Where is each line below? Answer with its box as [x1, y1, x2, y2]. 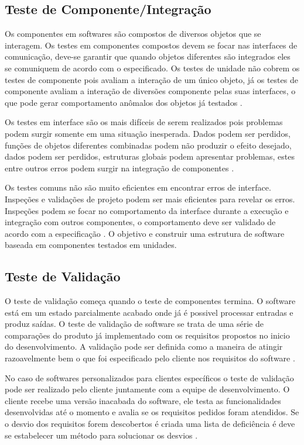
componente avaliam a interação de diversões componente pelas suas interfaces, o [5, 85, 296, 97]
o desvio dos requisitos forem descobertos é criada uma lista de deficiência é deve [5, 418, 295, 430]
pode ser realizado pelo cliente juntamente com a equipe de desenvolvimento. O [5, 383, 290, 395]
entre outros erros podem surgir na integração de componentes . [5, 161, 234, 174]
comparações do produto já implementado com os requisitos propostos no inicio [5, 329, 290, 341]
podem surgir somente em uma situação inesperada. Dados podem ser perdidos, [5, 127, 291, 139]
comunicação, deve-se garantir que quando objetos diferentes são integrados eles [5, 50, 291, 63]
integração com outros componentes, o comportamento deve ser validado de [5, 216, 276, 228]
